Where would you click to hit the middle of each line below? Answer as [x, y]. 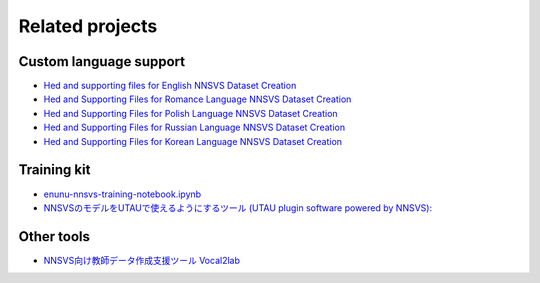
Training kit [54, 170]
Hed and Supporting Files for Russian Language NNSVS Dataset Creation [194, 127]
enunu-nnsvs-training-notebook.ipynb [122, 194]
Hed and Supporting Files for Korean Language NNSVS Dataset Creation [193, 141]
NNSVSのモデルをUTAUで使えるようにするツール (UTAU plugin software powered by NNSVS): [238, 207]
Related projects [88, 26]
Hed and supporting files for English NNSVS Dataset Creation [170, 86]
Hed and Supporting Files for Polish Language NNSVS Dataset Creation [191, 113]
